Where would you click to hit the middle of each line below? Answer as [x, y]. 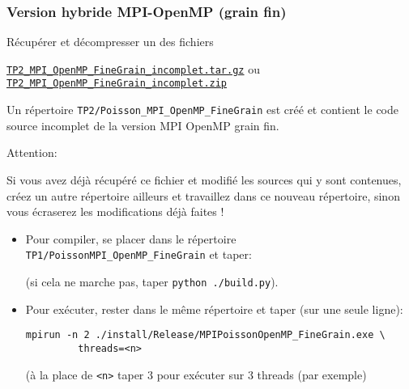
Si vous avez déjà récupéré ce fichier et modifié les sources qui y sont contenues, [204, 179]
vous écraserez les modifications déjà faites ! [115, 211]
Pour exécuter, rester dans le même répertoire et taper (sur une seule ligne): [214, 309]
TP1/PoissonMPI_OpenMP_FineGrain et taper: [138, 254]
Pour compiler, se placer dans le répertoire [131, 238]
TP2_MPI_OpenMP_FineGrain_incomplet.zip [117, 84]
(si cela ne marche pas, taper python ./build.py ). [152, 281]
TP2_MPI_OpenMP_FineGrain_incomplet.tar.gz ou [133, 68]
